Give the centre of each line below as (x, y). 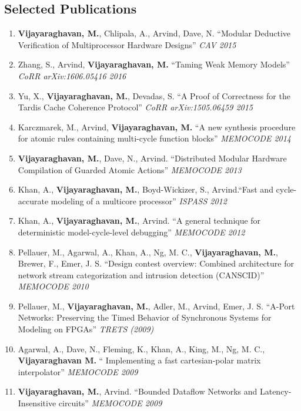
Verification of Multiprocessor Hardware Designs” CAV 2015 (127, 44)
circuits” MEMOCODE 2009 (110, 403)
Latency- (275, 391)
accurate (33, 201)
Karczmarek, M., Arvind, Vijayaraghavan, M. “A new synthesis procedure (157, 127)
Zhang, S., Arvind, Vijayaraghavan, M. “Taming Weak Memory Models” (154, 64)
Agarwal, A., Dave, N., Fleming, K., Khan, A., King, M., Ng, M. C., (141, 348)
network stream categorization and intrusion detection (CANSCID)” (141, 274)
